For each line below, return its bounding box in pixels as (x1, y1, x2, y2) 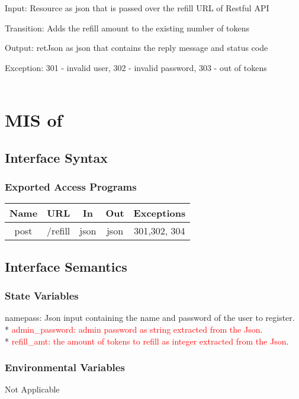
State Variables (5, 288, 79, 303)
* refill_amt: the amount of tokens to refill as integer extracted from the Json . (5, 334, 289, 347)
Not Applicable (5, 383, 60, 395)
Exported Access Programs (5, 179, 137, 194)
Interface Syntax (5, 148, 108, 166)
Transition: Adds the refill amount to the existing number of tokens (5, 21, 250, 34)
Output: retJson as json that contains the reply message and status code (5, 41, 268, 54)
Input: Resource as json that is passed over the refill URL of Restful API (5, 2, 269, 14)
